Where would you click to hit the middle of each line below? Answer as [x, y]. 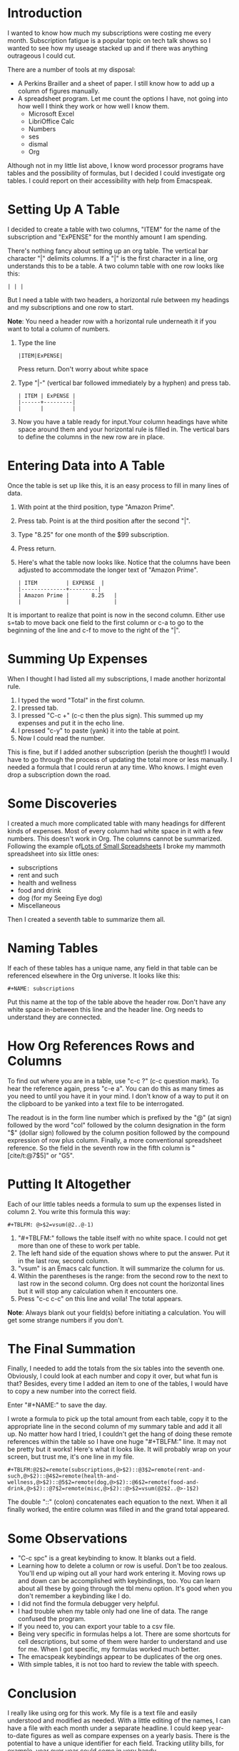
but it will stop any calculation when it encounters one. [98, 1291]
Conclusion [42, 1693]
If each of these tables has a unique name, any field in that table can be [112, 968]
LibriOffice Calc [51, 121]
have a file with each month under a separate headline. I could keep [107, 1728]
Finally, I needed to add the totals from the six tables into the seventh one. [116, 1368]
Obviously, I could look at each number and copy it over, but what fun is [113, 1376]
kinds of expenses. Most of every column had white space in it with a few [115, 831]
